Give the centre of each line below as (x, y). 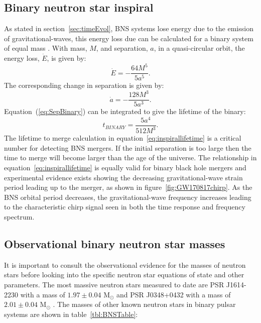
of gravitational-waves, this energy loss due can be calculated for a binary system (129, 38)
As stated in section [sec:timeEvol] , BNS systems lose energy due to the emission (129, 28)
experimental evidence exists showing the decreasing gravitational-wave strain (123, 177)
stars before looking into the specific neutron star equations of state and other (124, 275)
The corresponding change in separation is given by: (84, 85)
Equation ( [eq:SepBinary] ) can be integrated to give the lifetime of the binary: (125, 111)
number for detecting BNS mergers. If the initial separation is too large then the (128, 147)
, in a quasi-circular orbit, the (199, 48)
